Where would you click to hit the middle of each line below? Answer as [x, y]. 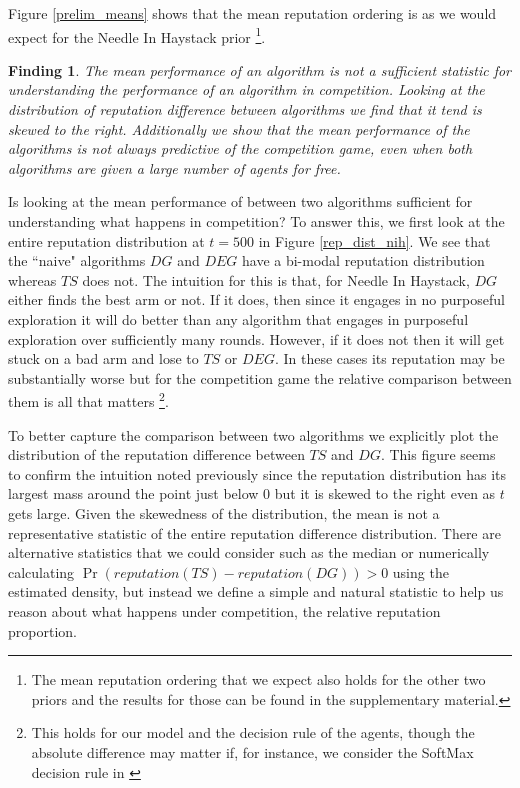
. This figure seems [438, 454]
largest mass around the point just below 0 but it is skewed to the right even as [252, 493]
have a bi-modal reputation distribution [363, 260]
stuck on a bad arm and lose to [103, 358]
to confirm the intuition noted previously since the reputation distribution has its [257, 473]
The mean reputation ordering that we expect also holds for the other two [258, 679]
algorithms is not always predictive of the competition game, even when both [240, 148]
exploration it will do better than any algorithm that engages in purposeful [238, 318]
